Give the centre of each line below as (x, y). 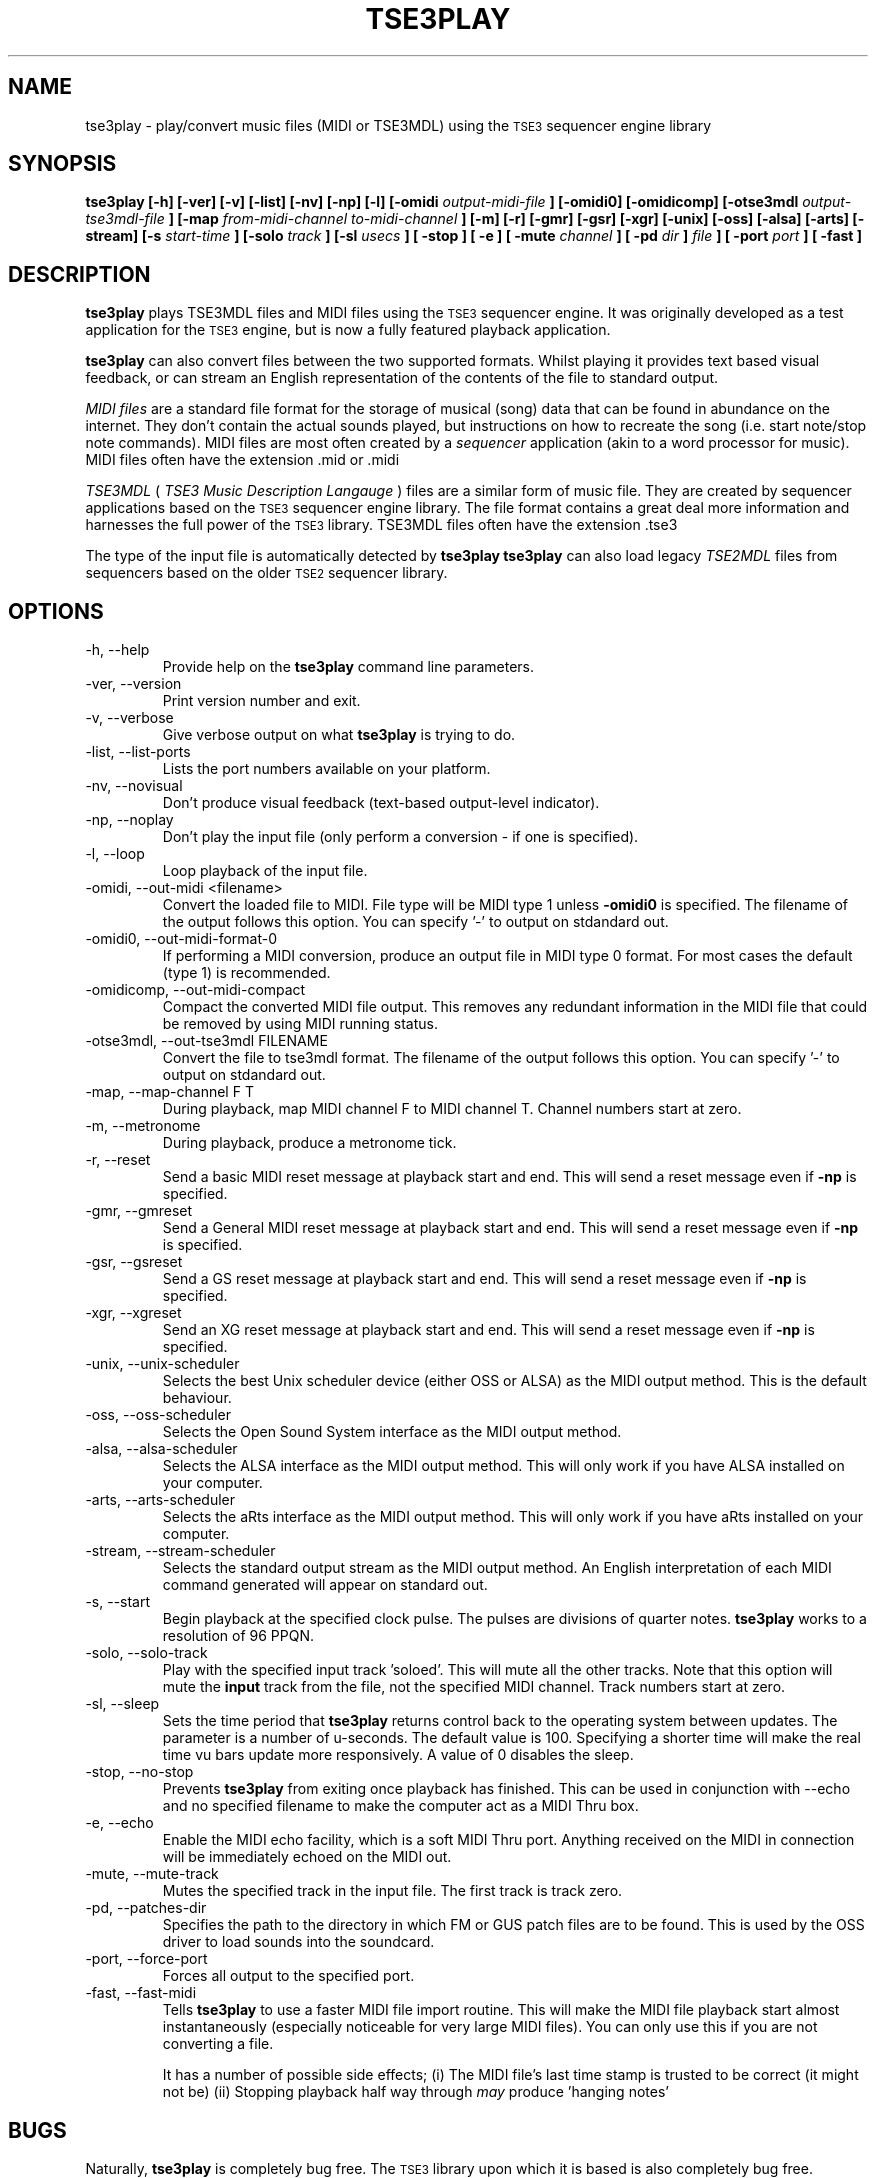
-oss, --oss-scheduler (158, 1415)
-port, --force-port (146, 1959)
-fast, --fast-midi (141, 1993)
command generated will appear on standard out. (325, 1585)
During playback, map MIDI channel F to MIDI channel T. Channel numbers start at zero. (452, 1109)
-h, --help (117, 650)
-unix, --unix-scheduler (162, 1364)
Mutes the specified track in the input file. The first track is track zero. (392, 1891)
